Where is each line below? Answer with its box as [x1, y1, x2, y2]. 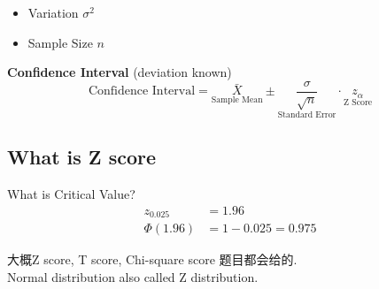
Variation [27, 4, 79, 21]
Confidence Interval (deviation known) [7, 63, 232, 81]
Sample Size [27, 33, 93, 51]
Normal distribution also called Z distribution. [7, 267, 259, 285]
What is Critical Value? [7, 185, 135, 203]
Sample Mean [211, 95, 263, 104]
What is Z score [7, 143, 156, 171]
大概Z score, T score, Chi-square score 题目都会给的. [7, 250, 298, 269]
